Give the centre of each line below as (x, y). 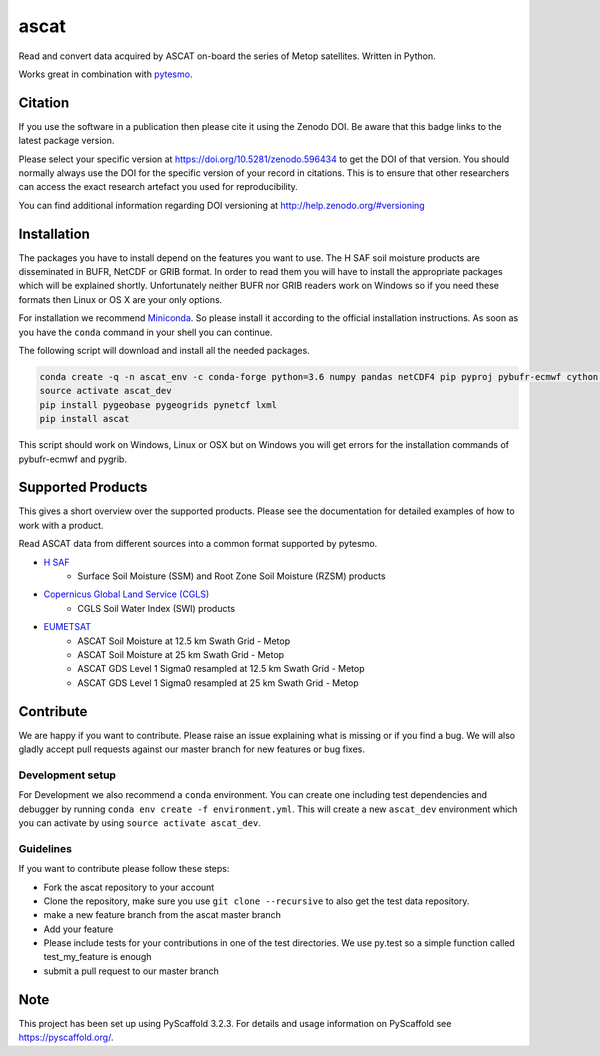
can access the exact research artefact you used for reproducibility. (158, 187)
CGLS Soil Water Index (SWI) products (156, 608)
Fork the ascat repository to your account (129, 887)
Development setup (67, 775)
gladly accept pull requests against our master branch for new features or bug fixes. (191, 749)
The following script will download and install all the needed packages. (164, 351)
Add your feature (78, 929)
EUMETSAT (67, 627)
